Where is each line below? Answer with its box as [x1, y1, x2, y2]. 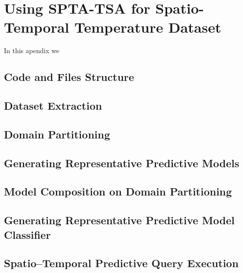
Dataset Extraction [4, 98, 102, 113]
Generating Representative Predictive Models [4, 155, 240, 170]
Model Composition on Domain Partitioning [4, 184, 232, 199]
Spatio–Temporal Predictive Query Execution [4, 255, 239, 271]
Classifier [4, 227, 51, 242]
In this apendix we [4, 45, 59, 56]
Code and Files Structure [4, 69, 134, 84]
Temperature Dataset [74, 17, 222, 37]
